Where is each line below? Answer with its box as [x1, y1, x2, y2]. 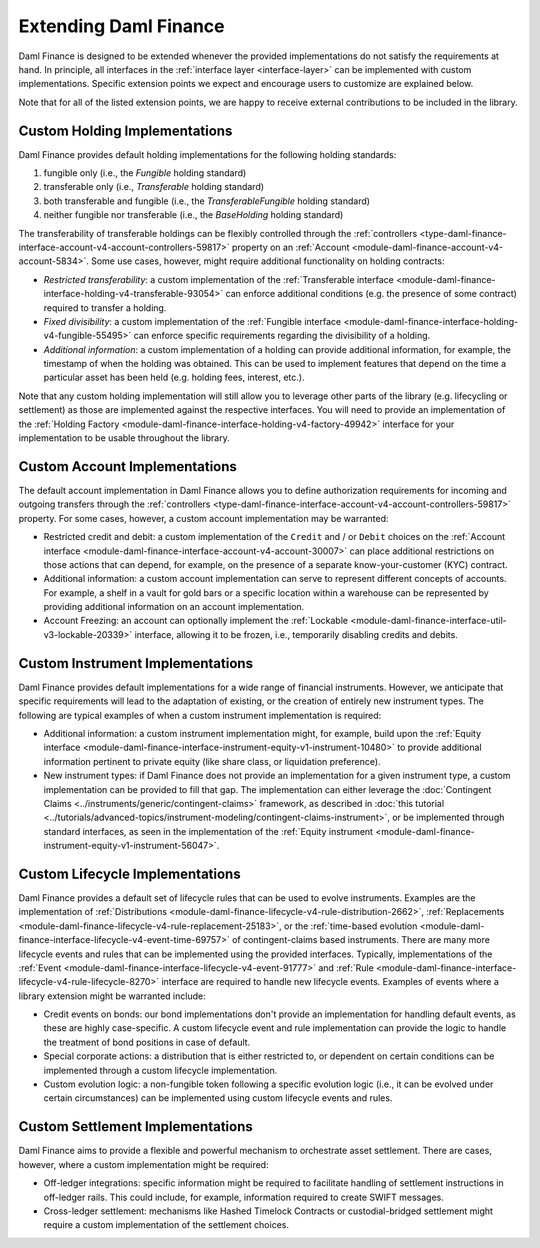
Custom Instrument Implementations [18, 655, 254, 672]
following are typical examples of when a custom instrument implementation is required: [18, 709, 382, 721]
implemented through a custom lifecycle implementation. [43, 1064, 278, 1076]
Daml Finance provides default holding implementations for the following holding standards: [18, 148, 397, 160]
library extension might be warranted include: [18, 990, 206, 1002]
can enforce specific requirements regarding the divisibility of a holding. [133, 330, 431, 342]
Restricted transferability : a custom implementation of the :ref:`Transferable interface [43, 273, 394, 285]
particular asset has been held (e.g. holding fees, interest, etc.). [43, 371, 305, 384]
